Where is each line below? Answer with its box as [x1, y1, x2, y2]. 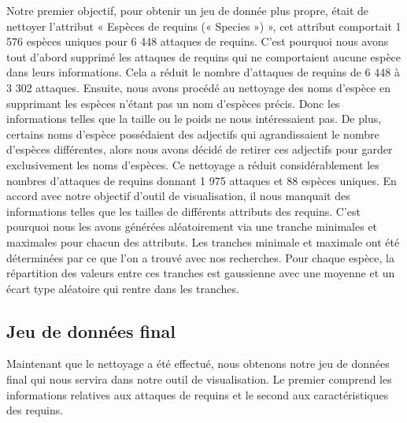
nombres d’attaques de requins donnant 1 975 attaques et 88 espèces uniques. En [6, 172, 397, 188]
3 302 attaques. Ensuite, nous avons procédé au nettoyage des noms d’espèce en [6, 79, 390, 95]
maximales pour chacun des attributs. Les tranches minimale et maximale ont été [6, 233, 400, 250]
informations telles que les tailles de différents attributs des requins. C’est [6, 202, 361, 219]
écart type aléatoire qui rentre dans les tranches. [6, 280, 239, 296]
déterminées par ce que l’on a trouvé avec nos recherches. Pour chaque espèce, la [6, 249, 394, 265]
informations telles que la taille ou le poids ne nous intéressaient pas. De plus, [6, 110, 382, 127]
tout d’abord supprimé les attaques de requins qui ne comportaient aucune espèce [6, 48, 401, 65]
